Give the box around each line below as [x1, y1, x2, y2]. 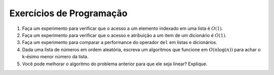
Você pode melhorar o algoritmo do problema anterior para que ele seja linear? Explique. [22, 61, 208, 67]
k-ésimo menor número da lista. [22, 54, 89, 60]
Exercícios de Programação [9, 8, 128, 19]
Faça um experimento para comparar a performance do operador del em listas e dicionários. [22, 40, 218, 46]
